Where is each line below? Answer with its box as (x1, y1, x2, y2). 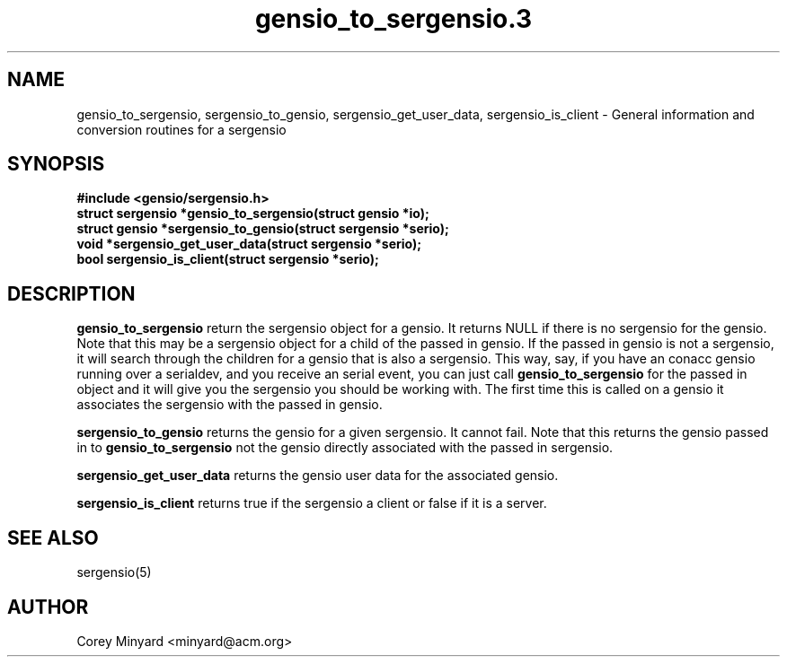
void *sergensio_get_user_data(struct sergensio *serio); (76, 236, 422, 252)
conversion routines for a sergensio (76, 121, 287, 137)
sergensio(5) (76, 564, 152, 581)
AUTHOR (7, 595, 89, 618)
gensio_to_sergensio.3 (254, 4, 533, 34)
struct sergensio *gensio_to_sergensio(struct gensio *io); (76, 205, 429, 222)
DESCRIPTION (7, 282, 136, 305)
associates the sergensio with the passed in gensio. (76, 397, 383, 413)
